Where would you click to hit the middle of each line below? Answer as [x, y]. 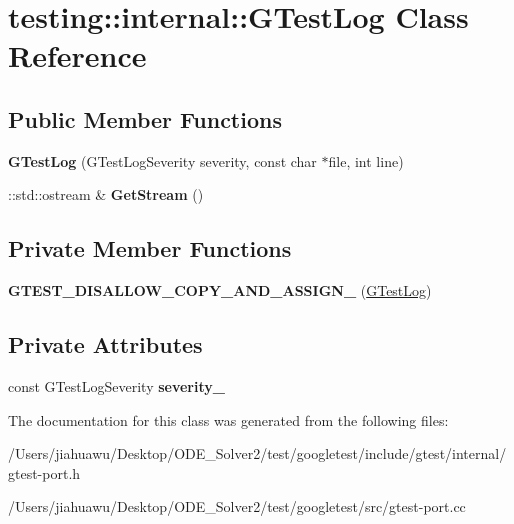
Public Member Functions [145, 118]
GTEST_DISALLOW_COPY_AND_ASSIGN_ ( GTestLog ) [220, 290]
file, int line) [366, 160]
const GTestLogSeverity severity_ [116, 385]
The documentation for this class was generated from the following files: [228, 419]
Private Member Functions [150, 248]
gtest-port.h [44, 472]
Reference [77, 55]
